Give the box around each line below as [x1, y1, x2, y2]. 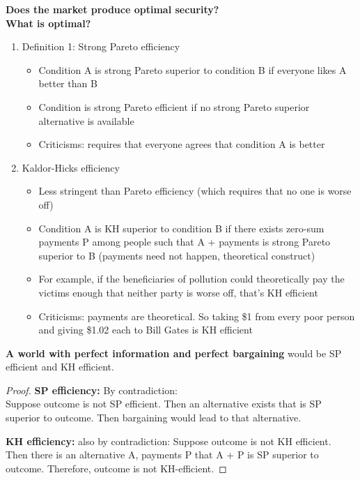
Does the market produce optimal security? [6, 2, 219, 16]
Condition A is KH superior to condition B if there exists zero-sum [38, 220, 324, 235]
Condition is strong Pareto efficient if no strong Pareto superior [38, 99, 310, 114]
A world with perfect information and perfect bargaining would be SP [6, 345, 342, 360]
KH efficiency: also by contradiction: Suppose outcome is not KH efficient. [6, 433, 331, 448]
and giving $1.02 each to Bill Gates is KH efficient [38, 322, 253, 337]
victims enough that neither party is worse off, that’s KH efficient [38, 285, 318, 299]
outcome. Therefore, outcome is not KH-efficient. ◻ [6, 460, 227, 475]
